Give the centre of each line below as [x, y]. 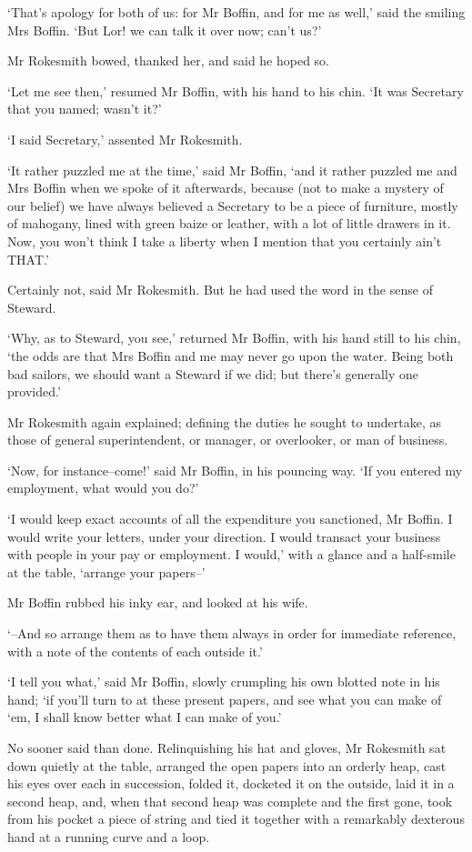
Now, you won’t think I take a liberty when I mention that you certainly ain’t [225, 241]
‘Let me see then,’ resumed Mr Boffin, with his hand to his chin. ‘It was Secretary [236, 90]
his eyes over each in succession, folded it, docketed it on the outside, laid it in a [231, 783]
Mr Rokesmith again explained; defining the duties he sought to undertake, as [224, 421]
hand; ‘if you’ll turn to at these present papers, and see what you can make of [225, 699]
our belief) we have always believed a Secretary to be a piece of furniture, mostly [233, 205]
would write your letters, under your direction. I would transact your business [224, 536]
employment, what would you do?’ [103, 488]
